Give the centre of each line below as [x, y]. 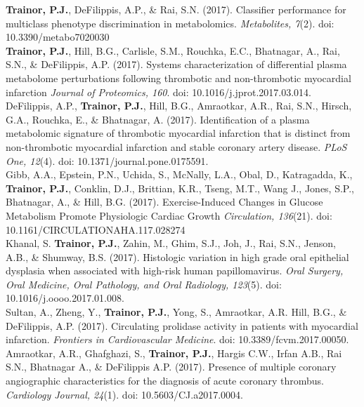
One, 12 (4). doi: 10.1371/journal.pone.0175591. [107, 160]
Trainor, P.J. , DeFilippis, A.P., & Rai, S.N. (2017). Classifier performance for [176, 9]
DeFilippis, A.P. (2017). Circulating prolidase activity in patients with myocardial [182, 325]
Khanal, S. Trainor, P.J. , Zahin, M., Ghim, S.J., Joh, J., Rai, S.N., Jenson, [171, 243]
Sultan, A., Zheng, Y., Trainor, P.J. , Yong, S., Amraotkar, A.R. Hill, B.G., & [176, 312]
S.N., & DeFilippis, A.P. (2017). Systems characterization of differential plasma [176, 64]
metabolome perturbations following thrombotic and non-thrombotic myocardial [178, 78]
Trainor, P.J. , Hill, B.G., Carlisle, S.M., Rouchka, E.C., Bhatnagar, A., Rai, [173, 50]
